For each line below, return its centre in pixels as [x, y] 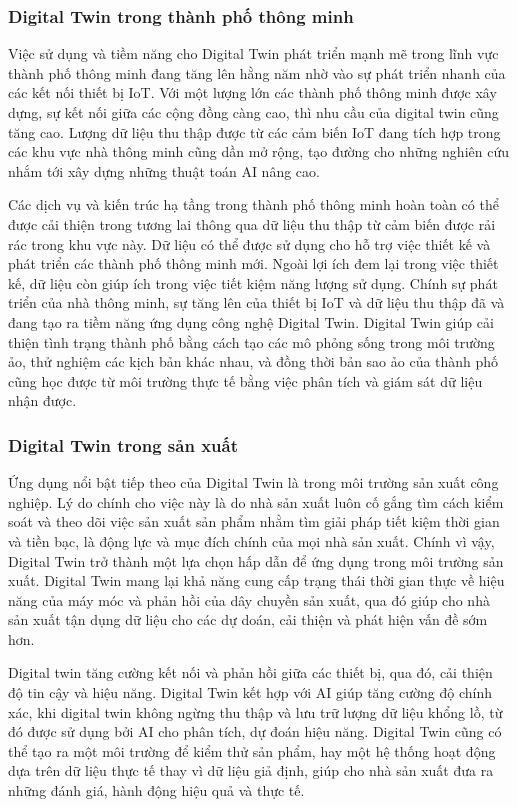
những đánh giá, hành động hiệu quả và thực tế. [156, 790]
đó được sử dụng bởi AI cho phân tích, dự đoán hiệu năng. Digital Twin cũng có [255, 731]
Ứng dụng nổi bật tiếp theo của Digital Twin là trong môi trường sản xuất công [253, 482]
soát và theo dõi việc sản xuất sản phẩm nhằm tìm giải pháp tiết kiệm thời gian [254, 521]
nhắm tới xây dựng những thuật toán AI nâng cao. [164, 170]
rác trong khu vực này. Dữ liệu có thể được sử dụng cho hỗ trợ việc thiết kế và [249, 243]
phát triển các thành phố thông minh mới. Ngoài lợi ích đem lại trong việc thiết [253, 263]
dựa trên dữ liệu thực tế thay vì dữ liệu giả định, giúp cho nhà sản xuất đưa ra [251, 770]
